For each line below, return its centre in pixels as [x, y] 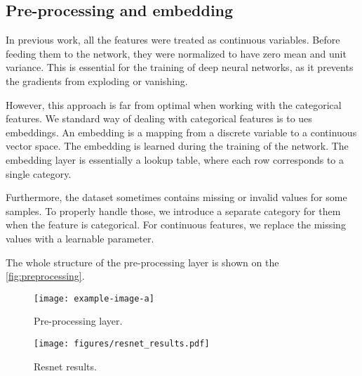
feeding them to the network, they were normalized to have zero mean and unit [176, 53]
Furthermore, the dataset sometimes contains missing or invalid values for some [176, 197]
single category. [39, 173]
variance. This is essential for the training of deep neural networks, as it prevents [180, 67]
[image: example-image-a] [94, 298]
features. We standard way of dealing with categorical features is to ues [159, 118]
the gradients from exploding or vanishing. [97, 80]
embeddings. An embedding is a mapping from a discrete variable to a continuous [181, 132]
